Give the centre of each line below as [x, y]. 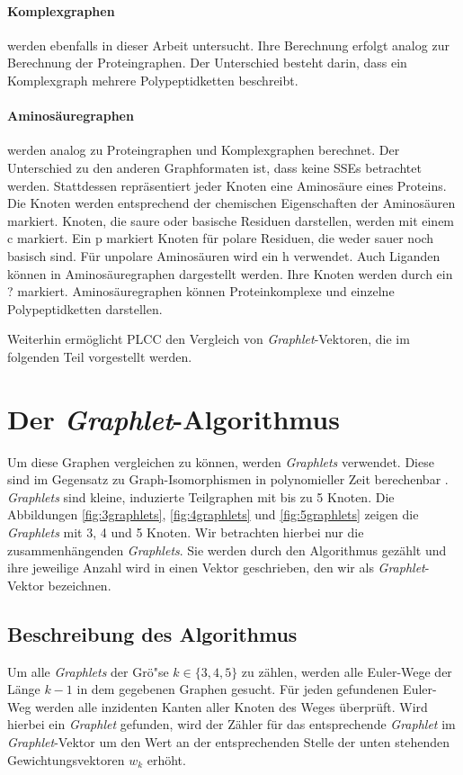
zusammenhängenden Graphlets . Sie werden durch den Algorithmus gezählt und [227, 550]
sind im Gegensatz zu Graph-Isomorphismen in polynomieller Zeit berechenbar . [228, 479]
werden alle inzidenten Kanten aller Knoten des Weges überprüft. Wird [231, 706]
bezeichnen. [80, 585]
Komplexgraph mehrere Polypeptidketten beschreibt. [153, 80]
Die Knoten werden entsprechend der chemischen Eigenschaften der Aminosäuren [231, 203]
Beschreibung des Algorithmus [152, 633]
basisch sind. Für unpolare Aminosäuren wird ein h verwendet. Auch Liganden [224, 255]
